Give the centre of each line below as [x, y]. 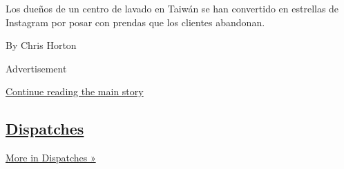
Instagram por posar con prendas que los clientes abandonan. [135, 22]
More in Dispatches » [51, 158]
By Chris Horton [41, 45]
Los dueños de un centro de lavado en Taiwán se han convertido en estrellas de [172, 8]
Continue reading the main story [75, 91]
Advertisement [36, 68]
